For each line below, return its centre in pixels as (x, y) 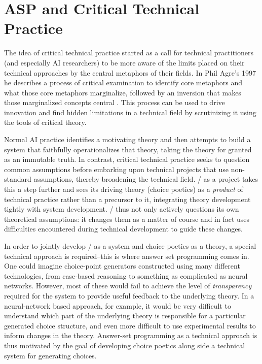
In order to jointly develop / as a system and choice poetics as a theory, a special (130, 246)
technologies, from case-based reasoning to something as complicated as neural (126, 275)
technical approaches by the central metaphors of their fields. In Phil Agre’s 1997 (130, 72)
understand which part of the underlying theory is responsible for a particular (125, 316)
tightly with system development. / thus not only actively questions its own (122, 209)
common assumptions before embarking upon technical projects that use (117, 169)
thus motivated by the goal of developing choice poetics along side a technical (125, 345)
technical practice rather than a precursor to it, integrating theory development (127, 199)
